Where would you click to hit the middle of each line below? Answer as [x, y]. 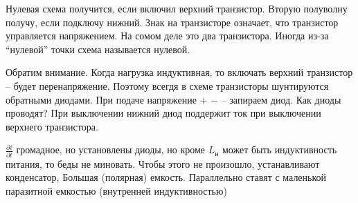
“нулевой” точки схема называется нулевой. [98, 49]
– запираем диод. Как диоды [281, 99]
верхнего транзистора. [52, 126]
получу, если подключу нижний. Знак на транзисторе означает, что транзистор [172, 22]
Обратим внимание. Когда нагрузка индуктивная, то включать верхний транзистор [179, 72]
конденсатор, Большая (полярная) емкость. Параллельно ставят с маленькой [166, 177]
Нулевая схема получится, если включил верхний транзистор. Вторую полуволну [177, 8]
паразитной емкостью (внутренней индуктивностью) [116, 190]
